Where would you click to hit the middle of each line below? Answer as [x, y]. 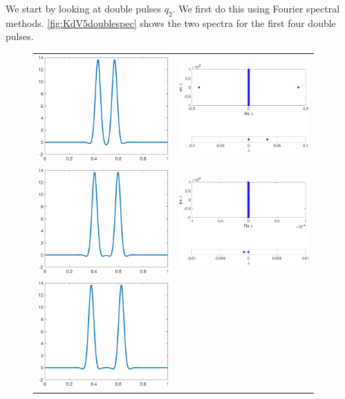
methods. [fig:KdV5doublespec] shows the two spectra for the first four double [171, 22]
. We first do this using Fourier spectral [256, 8]
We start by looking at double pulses [84, 8]
